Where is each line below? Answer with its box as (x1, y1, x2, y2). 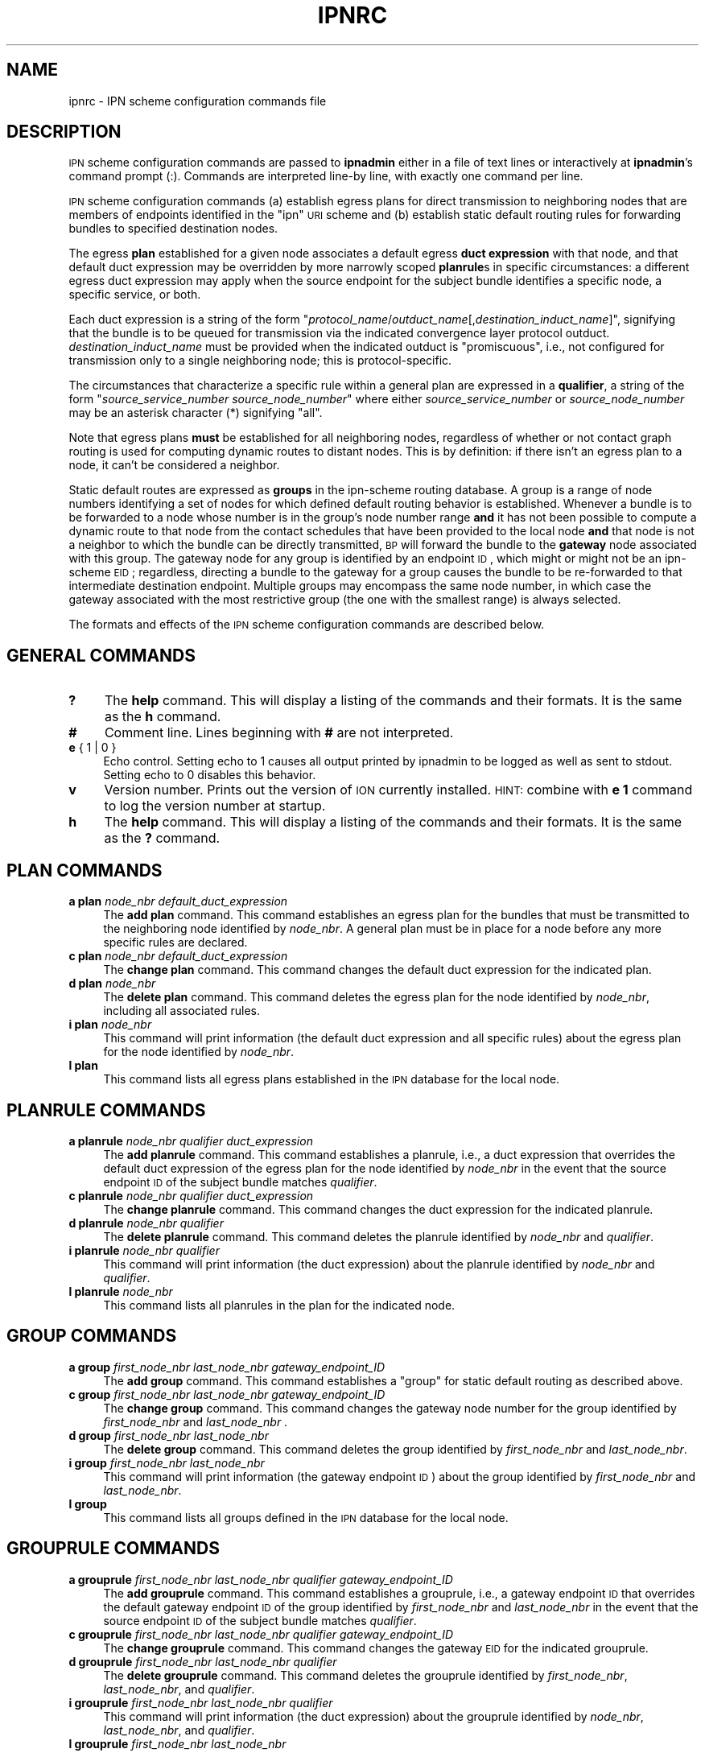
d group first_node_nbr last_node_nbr (68, 1428, 269, 1442)
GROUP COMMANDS (6, 1326, 177, 1347)
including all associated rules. (103, 1004, 260, 1018)
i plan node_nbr (68, 1017, 152, 1032)
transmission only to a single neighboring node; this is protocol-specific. (68, 353, 452, 368)
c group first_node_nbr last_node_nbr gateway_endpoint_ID (68, 1387, 385, 1401)
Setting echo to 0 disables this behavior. (103, 768, 316, 782)
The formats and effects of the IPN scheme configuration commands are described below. (68, 617, 545, 632)
